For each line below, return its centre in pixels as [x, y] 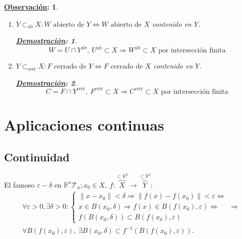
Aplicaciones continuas [84, 125]
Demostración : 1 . [46, 41]
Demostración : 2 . [46, 82]
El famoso [19, 184]
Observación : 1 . [31, 7]
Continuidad [37, 157]
